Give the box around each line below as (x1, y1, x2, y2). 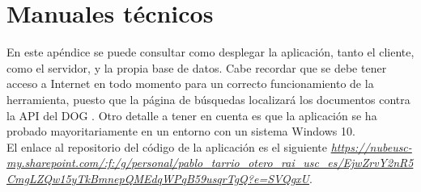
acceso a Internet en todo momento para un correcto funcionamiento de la (6, 75, 374, 92)
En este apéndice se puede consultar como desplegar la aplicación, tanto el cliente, (6, 44, 415, 61)
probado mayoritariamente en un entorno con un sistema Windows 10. (6, 123, 355, 140)
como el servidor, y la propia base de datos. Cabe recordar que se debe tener (6, 59, 387, 76)
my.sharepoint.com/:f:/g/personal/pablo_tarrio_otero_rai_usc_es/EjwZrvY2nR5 (6, 154, 414, 171)
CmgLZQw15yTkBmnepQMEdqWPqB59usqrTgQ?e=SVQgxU (6, 169, 309, 186)
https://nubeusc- (330, 138, 412, 155)
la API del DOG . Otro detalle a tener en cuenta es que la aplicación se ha (6, 106, 377, 123)
